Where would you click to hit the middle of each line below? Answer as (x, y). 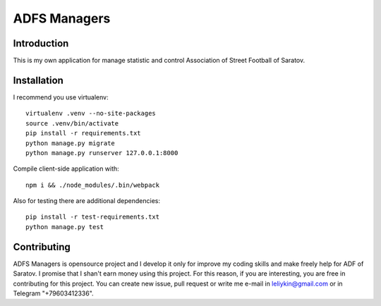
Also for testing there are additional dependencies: (87, 201)
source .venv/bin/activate (72, 123)
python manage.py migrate (71, 143)
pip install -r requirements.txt (83, 133)
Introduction (41, 43)
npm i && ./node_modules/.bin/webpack (93, 185)
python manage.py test (65, 227)
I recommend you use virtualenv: (61, 97)
